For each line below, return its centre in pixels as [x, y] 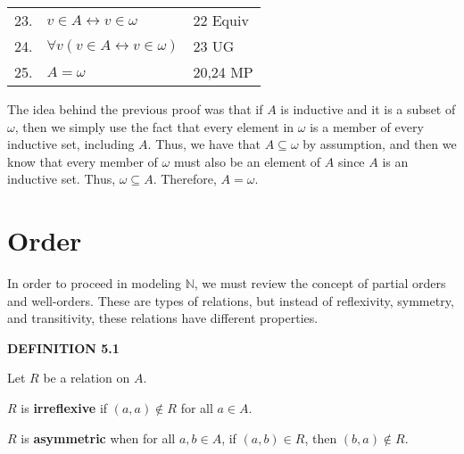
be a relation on [87, 378]
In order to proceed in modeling [94, 283]
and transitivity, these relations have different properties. [163, 318]
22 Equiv [221, 20]
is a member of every [367, 126]
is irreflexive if [64, 408]
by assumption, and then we [380, 144]
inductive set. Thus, [62, 179]
